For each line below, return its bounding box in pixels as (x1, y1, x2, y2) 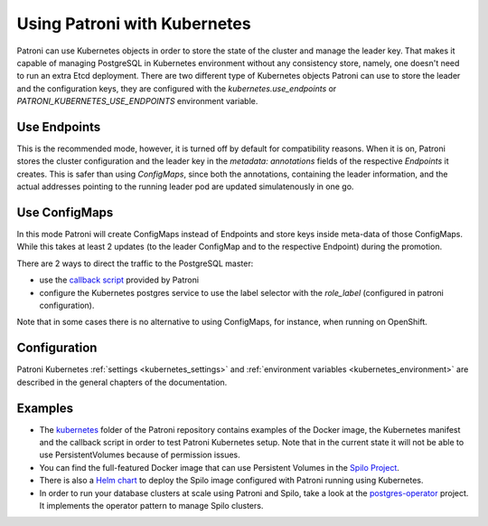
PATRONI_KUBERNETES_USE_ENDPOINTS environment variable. (16, 96, 258, 107)
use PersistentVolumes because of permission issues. (39, 449, 241, 461)
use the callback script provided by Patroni (39, 274, 199, 285)
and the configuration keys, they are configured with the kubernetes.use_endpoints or (16, 82, 337, 94)
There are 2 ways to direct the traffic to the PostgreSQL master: (16, 258, 254, 269)
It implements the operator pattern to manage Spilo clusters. (39, 500, 264, 511)
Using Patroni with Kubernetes (16, 14, 252, 33)
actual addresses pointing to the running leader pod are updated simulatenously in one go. (16, 181, 354, 192)
